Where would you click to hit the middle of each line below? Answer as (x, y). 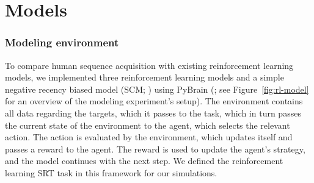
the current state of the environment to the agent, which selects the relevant (148, 125)
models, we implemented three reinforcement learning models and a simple (144, 77)
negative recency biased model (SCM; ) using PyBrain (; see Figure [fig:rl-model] (157, 89)
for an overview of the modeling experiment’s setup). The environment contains (154, 101)
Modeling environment (62, 42)
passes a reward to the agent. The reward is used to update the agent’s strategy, (155, 149)
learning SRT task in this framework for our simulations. (111, 172)
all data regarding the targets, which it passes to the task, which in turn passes (153, 113)
